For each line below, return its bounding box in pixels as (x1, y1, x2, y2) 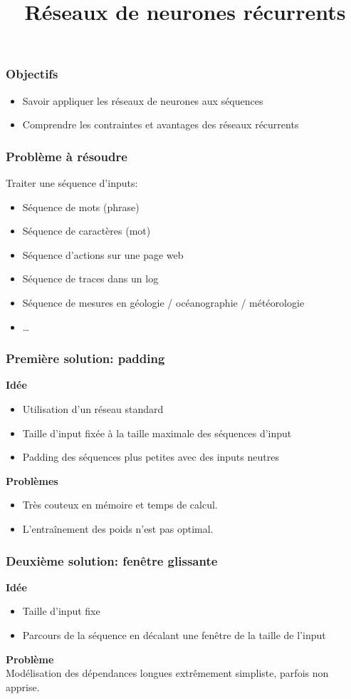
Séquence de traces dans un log (22, 271, 159, 286)
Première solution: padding (6, 349, 165, 367)
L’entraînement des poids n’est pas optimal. (22, 521, 214, 536)
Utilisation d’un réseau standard (22, 402, 164, 417)
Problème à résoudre (6, 147, 127, 165)
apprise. (6, 679, 40, 694)
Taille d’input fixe (22, 603, 100, 618)
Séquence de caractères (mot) (22, 223, 151, 238)
